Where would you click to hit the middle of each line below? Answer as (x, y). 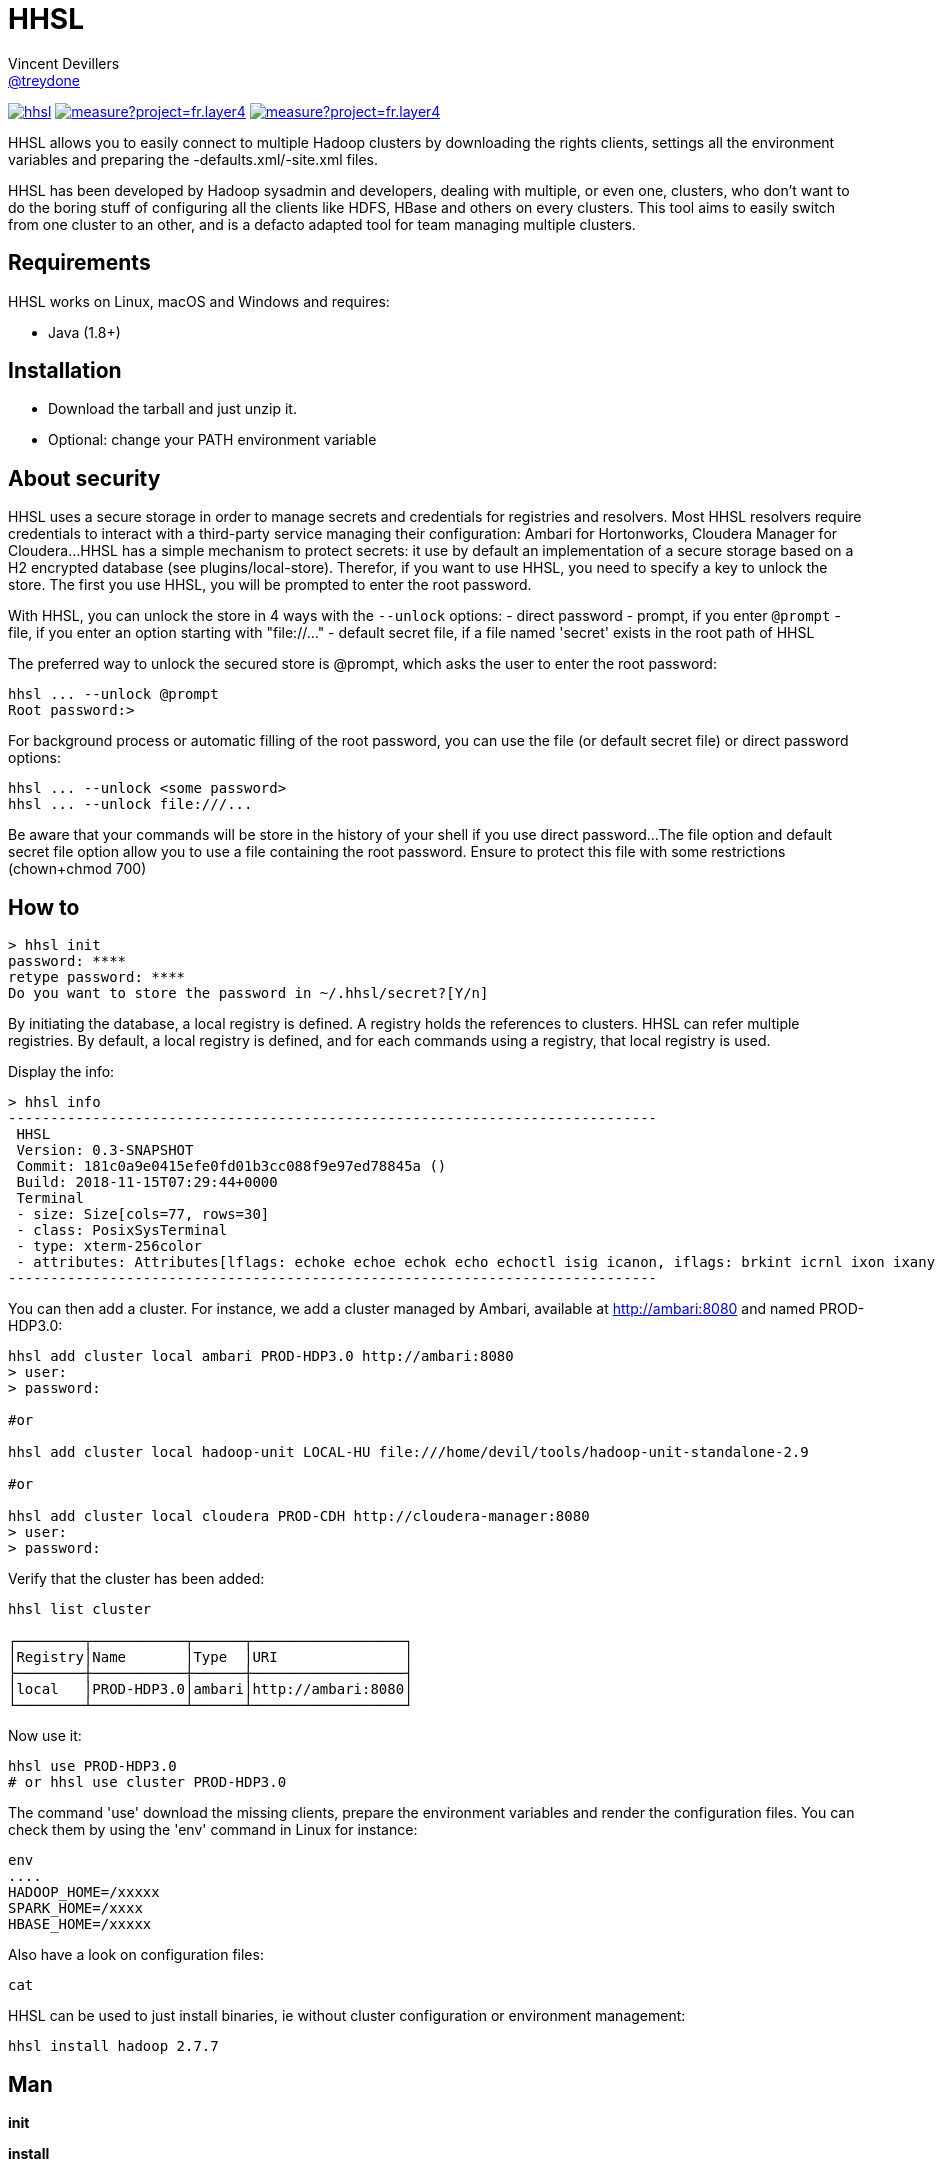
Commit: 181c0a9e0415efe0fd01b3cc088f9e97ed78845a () (231, 1166)
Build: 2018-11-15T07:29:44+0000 (147, 1182)
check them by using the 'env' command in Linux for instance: (213, 1830)
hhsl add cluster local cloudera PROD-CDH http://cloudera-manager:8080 (299, 1516)
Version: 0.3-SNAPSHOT (105, 1150)
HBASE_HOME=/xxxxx (80, 1924)
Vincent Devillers (64, 63)
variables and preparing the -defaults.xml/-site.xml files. (193, 159)
